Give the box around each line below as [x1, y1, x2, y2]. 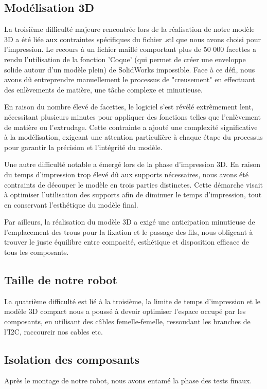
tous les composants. [4, 247, 69, 257]
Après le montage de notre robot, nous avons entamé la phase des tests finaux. [4, 375, 252, 386]
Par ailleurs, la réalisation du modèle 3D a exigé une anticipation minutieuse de [4, 216, 255, 227]
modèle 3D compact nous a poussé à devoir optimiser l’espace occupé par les [4, 306, 246, 317]
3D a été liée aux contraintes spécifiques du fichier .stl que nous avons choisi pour [4, 33, 261, 44]
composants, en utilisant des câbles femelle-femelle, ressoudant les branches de [4, 316, 251, 327]
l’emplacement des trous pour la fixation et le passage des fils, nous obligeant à [4, 226, 253, 237]
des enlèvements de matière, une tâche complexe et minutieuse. [4, 84, 203, 95]
